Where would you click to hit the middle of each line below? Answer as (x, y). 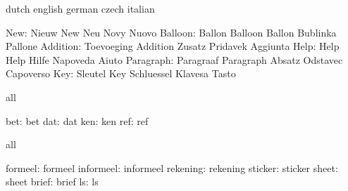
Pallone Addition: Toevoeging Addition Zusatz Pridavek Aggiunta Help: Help (173, 46)
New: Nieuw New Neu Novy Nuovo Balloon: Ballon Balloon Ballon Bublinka (171, 32)
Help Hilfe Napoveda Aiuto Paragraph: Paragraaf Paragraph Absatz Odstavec (174, 59)
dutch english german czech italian (80, 8)
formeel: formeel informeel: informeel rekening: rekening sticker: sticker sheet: (172, 167)
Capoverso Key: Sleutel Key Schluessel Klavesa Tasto (121, 73)
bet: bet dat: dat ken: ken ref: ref (77, 120)
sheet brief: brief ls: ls (52, 182)
